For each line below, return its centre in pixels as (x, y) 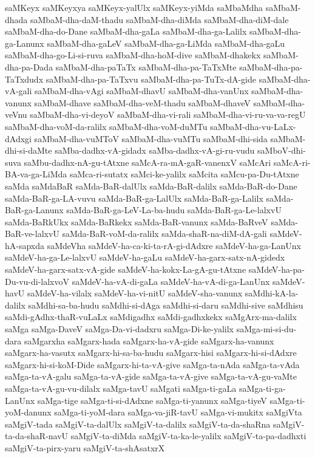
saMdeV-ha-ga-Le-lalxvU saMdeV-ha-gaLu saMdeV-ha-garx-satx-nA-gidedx (145, 257)
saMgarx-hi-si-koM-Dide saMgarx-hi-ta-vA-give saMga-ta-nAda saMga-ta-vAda (152, 364)
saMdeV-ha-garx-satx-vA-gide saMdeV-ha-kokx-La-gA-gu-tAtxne (126, 269)
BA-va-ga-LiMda (36, 174)
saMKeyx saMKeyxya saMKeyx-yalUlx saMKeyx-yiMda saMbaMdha (134, 7)
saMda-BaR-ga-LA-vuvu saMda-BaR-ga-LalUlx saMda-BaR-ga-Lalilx (134, 198)
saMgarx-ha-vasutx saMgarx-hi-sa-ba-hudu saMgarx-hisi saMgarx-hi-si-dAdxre (151, 353)
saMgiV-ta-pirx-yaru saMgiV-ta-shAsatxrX (85, 447)
